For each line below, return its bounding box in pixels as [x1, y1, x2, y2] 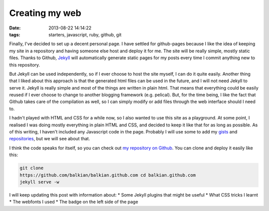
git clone [19, 165, 44, 171]
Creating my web [9, 7, 82, 18]
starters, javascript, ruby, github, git [48, 31, 122, 37]
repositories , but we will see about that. [9, 136, 90, 142]
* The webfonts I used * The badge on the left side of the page [9, 199, 138, 205]
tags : [9, 31, 20, 37]
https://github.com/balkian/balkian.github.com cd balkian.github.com [19, 172, 196, 178]
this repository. [9, 62, 40, 68]
